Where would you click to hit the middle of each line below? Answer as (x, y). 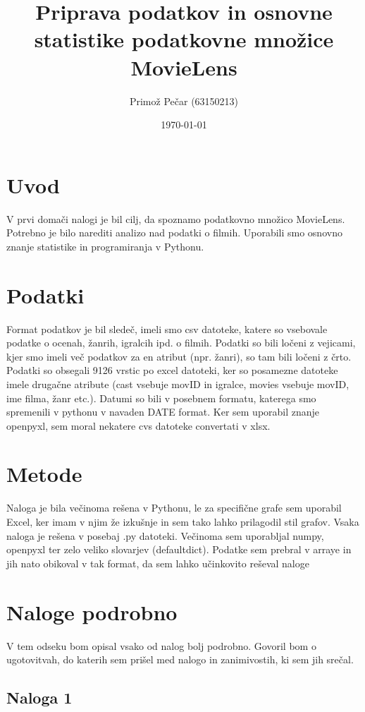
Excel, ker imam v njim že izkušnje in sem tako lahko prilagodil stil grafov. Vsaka (183, 521)
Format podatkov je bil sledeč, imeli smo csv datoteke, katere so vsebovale (167, 328)
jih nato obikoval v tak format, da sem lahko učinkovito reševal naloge (158, 563)
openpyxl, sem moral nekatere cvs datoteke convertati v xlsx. (138, 425)
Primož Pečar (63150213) (184, 101)
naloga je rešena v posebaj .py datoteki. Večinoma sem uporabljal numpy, (165, 535)
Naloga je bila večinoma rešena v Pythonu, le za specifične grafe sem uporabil (174, 508)
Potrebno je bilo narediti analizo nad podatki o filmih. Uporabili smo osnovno (174, 233)
